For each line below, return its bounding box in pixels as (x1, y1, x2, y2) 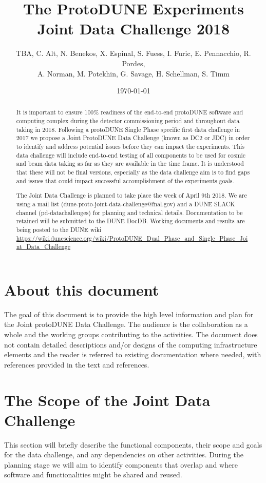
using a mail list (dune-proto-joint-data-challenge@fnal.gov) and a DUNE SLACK (16, 199, 235, 208)
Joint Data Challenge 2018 (37, 18, 230, 39)
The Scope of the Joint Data (4, 389, 211, 410)
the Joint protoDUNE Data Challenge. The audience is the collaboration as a (4, 319, 248, 330)
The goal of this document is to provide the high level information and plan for (4, 308, 254, 319)
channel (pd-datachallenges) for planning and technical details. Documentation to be (16, 208, 243, 217)
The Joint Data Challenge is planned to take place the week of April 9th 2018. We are (16, 191, 247, 200)
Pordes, (122, 57, 145, 68)
